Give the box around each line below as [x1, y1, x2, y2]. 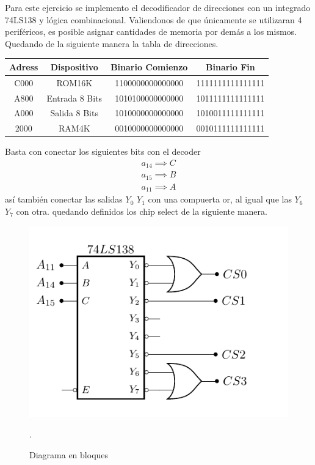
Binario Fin [206, 60, 255, 73]
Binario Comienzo [110, 60, 188, 73]
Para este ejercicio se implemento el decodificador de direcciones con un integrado [5, 1, 311, 13]
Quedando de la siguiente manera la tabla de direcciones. [5, 37, 219, 50]
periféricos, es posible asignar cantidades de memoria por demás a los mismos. [5, 25, 297, 38]
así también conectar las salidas [5, 193, 123, 206]
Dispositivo [50, 60, 98, 73]
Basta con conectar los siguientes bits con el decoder [5, 145, 201, 158]
